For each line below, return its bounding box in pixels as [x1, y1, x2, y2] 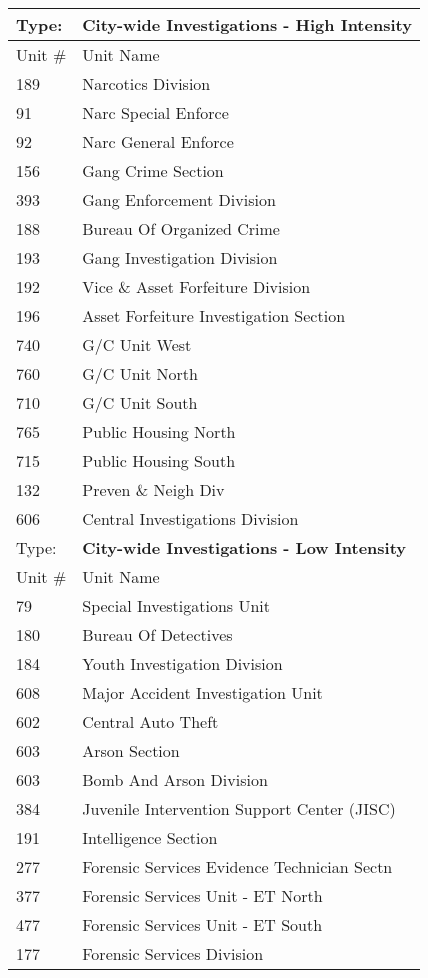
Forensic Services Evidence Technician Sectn [82, 855, 393, 878]
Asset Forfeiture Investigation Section [82, 304, 346, 327]
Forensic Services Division [82, 942, 264, 965]
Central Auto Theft [82, 710, 219, 733]
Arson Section [82, 739, 180, 762]
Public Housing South [82, 449, 236, 472]
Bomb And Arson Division [82, 768, 268, 791]
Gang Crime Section [82, 159, 224, 182]
